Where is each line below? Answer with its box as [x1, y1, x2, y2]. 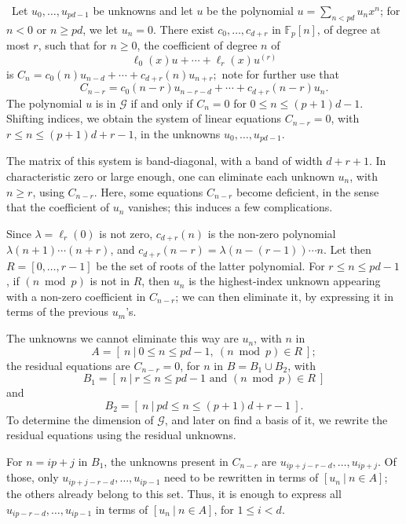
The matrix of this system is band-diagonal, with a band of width [6, 152, 323, 169]
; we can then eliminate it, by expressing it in [175, 288, 394, 304]
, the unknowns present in [104, 453, 229, 470]
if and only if [130, 94, 193, 111]
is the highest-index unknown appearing [188, 273, 381, 289]
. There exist [152, 20, 214, 37]
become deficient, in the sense [236, 183, 379, 200]
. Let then [323, 241, 371, 258]
